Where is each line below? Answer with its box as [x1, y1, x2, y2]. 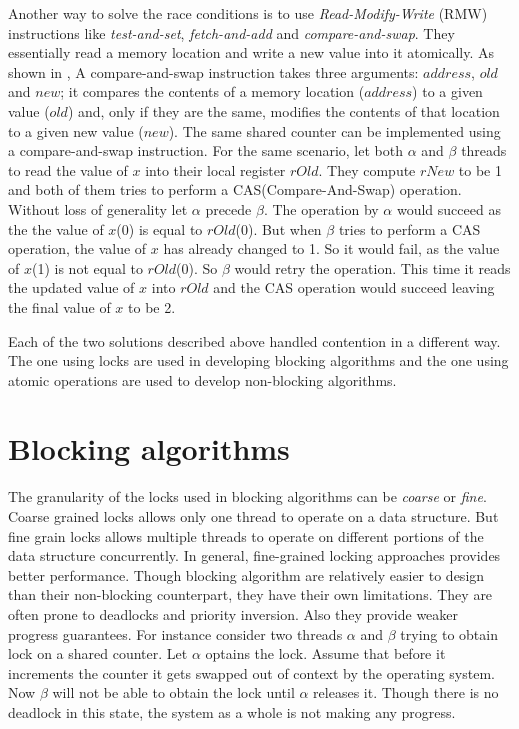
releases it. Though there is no [313, 682, 499, 703]
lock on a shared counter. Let [8, 643, 188, 664]
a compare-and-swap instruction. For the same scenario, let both [8, 140, 403, 161]
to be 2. [128, 296, 176, 317]
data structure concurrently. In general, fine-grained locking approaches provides [8, 545, 501, 566]
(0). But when [235, 218, 322, 239]
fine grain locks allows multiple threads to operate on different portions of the [8, 525, 484, 546]
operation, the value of [8, 238, 147, 259]
